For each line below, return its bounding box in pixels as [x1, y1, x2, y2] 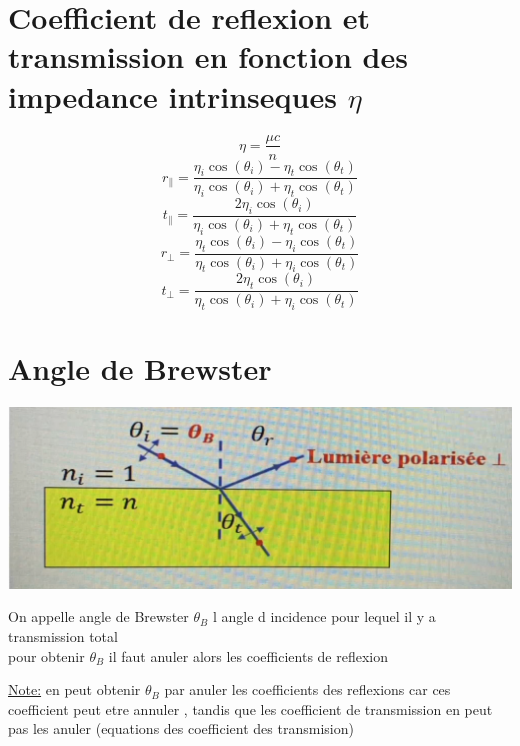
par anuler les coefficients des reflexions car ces [164, 679, 451, 700]
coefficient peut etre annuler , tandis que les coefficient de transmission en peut [8, 698, 493, 719]
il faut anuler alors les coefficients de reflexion [108, 645, 389, 666]
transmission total [8, 625, 118, 646]
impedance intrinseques [8, 75, 337, 116]
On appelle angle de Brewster [8, 606, 189, 627]
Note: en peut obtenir [8, 679, 141, 700]
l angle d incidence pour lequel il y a [212, 606, 436, 627]
